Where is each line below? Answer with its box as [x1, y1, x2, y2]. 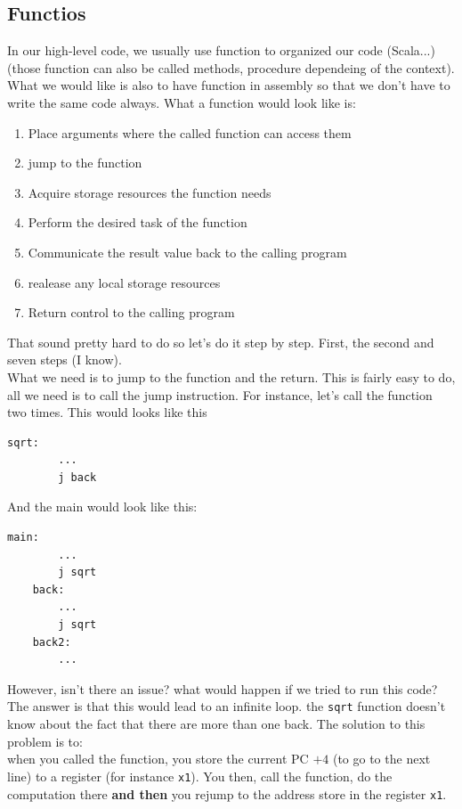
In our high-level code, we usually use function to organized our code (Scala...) [7, 41, 435, 60]
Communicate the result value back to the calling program [28, 242, 347, 261]
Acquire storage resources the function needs [28, 183, 272, 201]
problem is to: [7, 731, 83, 750]
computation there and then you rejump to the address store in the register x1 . [7, 784, 447, 803]
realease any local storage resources [28, 273, 221, 291]
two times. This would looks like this [7, 403, 207, 421]
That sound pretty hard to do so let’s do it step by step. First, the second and [7, 332, 434, 351]
